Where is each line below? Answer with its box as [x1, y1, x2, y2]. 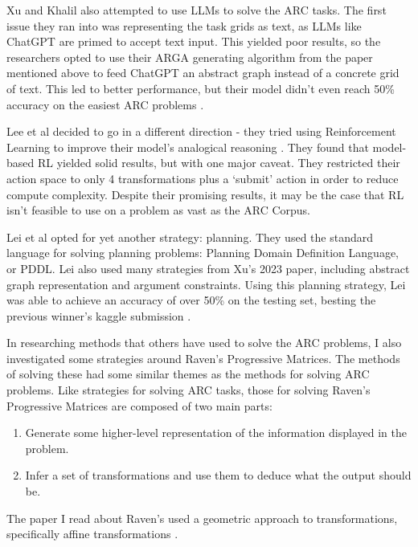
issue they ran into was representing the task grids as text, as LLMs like [6, 17, 362, 34]
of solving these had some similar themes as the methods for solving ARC [6, 365, 370, 382]
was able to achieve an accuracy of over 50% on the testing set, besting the [6, 292, 376, 308]
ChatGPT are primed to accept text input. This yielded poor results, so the [6, 33, 381, 50]
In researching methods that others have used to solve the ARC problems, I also [6, 334, 402, 351]
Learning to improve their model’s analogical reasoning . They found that [6, 138, 369, 155]
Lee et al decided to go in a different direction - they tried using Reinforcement [6, 123, 396, 140]
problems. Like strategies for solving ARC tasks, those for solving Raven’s [6, 382, 371, 398]
